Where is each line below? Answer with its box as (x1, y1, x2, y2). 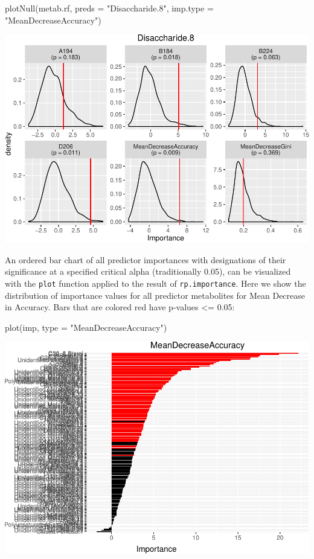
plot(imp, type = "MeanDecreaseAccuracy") (5, 321, 167, 333)
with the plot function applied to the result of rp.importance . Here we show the (5, 276, 306, 289)
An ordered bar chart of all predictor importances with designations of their (5, 253, 286, 266)
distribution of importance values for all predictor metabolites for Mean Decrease (5, 289, 306, 301)
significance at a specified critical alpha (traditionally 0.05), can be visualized (5, 265, 291, 278)
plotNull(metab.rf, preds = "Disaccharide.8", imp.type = (5, 2, 214, 14)
